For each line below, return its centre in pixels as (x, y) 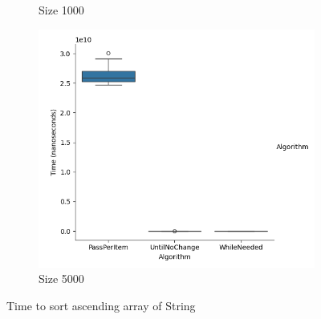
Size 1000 (61, 10)
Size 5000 (61, 279)
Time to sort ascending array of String (101, 305)
